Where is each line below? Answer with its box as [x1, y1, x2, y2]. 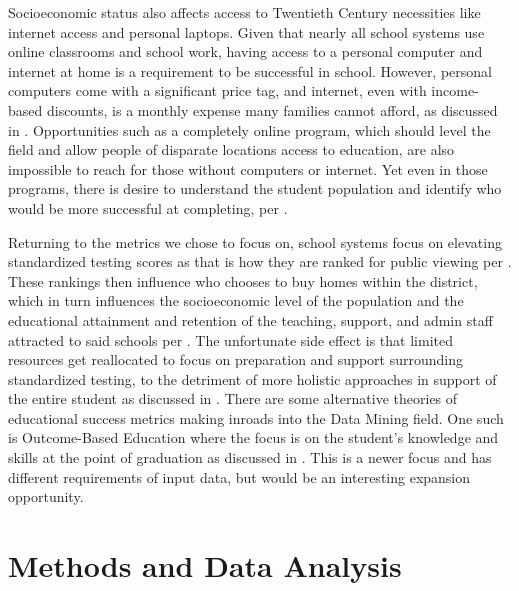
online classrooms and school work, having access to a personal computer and [8, 41, 483, 62]
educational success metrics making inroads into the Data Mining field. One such [8, 407, 504, 428]
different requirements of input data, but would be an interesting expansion [8, 466, 471, 487]
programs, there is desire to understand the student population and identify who [8, 178, 502, 199]
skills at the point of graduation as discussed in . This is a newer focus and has [8, 447, 492, 468]
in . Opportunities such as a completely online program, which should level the [8, 119, 491, 140]
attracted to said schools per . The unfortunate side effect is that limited [8, 329, 453, 350]
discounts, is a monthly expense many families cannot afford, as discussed [46, 99, 498, 120]
